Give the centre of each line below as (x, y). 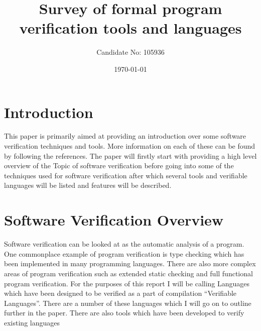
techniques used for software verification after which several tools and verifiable (126, 175)
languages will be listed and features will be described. (88, 185)
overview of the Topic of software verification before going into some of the (119, 165)
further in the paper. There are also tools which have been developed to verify (124, 313)
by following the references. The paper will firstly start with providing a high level (130, 155)
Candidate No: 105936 (130, 52)
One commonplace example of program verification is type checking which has (124, 253)
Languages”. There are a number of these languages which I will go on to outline (128, 303)
